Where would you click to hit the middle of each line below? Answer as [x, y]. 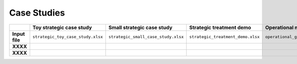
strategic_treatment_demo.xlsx [224, 37]
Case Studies [37, 13]
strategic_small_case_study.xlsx [146, 37]
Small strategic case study [140, 27]
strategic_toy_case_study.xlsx [68, 37]
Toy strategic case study [62, 27]
